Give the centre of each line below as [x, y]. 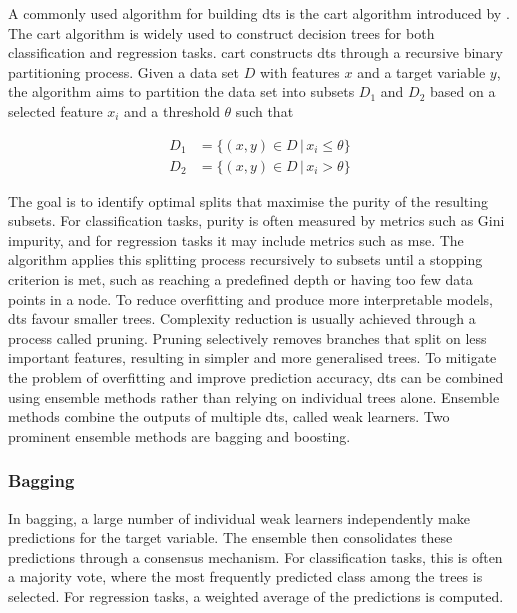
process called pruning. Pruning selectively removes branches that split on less [247, 337]
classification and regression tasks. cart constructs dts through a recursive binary [255, 52]
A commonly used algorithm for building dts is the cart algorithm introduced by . [259, 13]
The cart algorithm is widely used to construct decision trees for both [221, 32]
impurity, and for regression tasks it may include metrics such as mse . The [236, 239]
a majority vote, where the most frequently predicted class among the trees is [245, 576]
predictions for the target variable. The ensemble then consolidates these [230, 537]
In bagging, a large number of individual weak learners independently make [239, 517]
